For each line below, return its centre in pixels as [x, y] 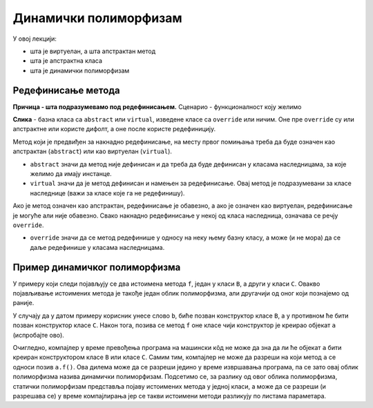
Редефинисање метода [66, 90]
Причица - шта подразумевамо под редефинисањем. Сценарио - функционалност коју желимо [157, 106]
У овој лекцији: [35, 39]
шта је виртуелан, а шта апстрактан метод [93, 51]
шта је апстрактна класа [66, 61]
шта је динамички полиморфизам [80, 70]
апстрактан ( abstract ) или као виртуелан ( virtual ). [93, 151]
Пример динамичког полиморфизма [97, 267]
